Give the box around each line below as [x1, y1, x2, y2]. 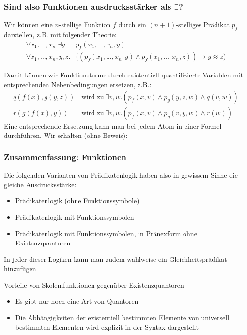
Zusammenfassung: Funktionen [4, 151, 127, 163]
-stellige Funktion [59, 19, 111, 30]
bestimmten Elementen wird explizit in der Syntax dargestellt [15, 321, 199, 332]
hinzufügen [4, 263, 36, 274]
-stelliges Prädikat [176, 19, 230, 30]
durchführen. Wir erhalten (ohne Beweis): [4, 130, 128, 140]
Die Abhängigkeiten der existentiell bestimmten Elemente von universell [15, 312, 230, 322]
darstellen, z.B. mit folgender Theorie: [4, 30, 117, 40]
